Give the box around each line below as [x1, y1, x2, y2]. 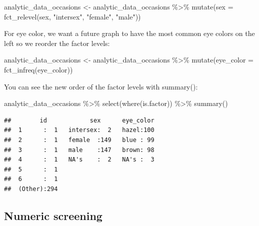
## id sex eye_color [4, 116, 154, 124]
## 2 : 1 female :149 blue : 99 [4, 136, 154, 143]
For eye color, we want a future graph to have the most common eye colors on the [4, 28, 255, 38]
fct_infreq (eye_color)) [4, 64, 73, 74]
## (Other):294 [4, 185, 58, 192]
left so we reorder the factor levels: [4, 37, 110, 48]
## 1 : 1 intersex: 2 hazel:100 [4, 126, 154, 134]
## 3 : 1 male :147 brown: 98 [4, 146, 154, 153]
